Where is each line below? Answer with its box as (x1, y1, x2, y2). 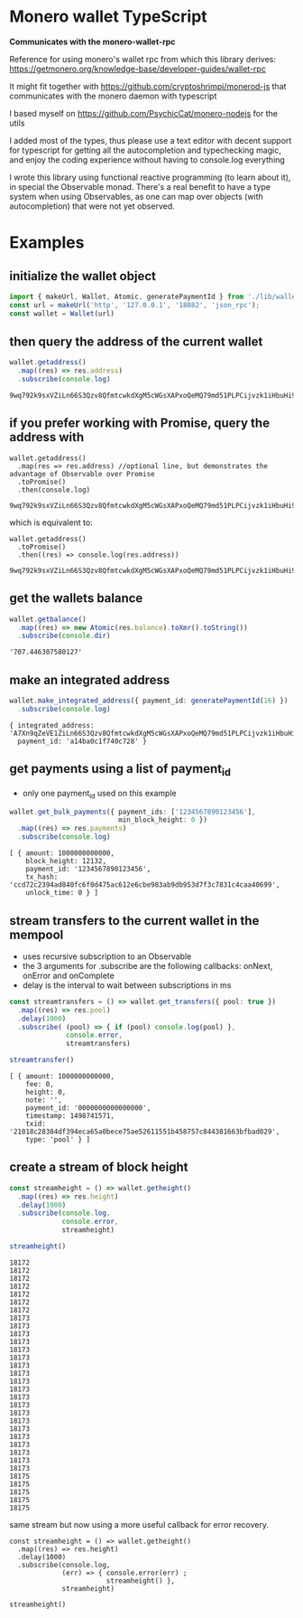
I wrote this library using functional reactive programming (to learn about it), (9, 172, 291, 183)
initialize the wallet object (9, 268, 156, 284)
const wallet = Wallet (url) (9, 309, 115, 318)
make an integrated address (9, 672, 170, 688)
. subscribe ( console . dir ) (17, 631, 111, 641)
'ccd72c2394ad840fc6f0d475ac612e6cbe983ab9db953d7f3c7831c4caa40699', (9, 880, 280, 889)
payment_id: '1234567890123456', (25, 865, 151, 874)
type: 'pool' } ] (25, 1135, 91, 1144)
